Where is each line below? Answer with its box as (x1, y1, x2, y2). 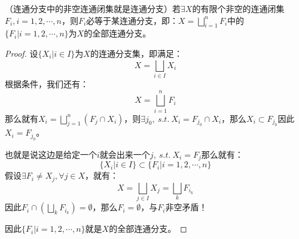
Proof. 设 (5, 47, 38, 59)
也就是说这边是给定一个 (5, 148, 97, 160)
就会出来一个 (99, 148, 150, 160)
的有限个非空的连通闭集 (192, 2, 285, 14)
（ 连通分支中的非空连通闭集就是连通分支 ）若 (5, 2, 181, 14)
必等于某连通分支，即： (86, 14, 179, 26)
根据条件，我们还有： (5, 77, 89, 90)
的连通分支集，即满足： (90, 47, 182, 59)
